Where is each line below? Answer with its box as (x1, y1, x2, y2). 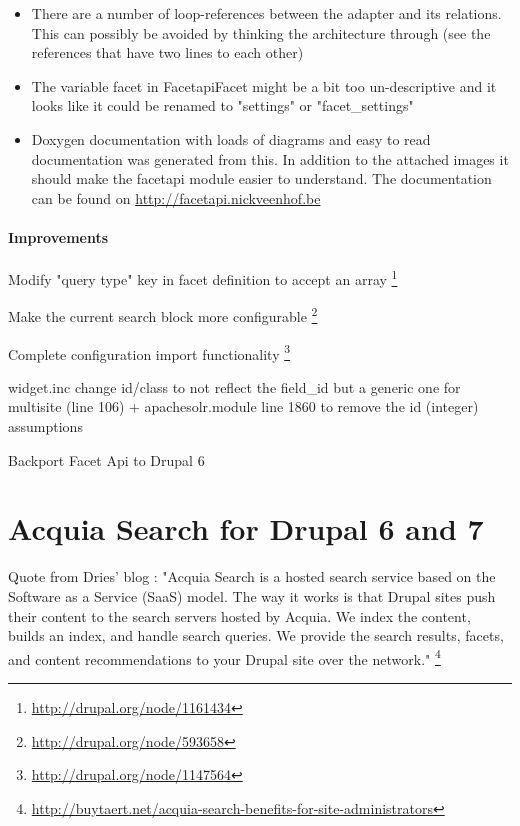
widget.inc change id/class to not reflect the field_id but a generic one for (8, 376, 461, 397)
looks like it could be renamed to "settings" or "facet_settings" (31, 95, 414, 116)
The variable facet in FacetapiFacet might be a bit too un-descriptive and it (31, 75, 497, 96)
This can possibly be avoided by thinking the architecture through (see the (31, 22, 491, 43)
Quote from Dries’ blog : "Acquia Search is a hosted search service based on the (8, 566, 496, 587)
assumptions (8, 416, 83, 437)
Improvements (8, 226, 109, 247)
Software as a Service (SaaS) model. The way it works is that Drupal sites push (8, 585, 496, 606)
